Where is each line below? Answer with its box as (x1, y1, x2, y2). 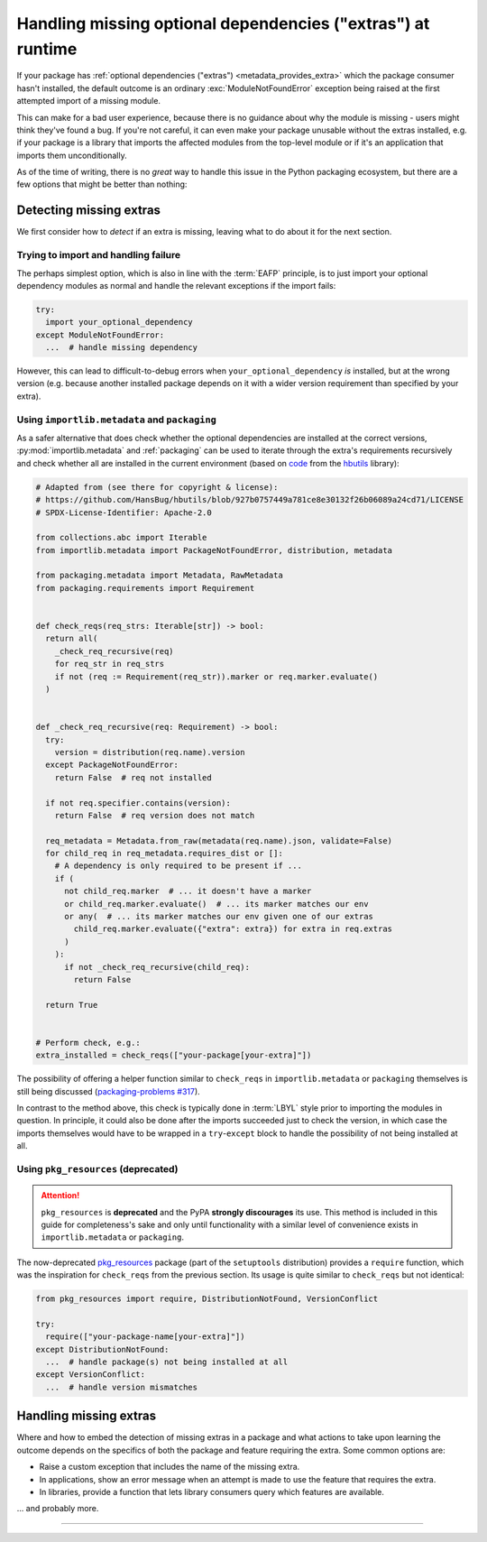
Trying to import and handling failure (16, 249, 180, 262)
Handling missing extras (16, 1408, 157, 1424)
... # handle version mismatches (45, 1381, 198, 1392)
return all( (45, 633, 98, 644)
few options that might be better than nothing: (16, 179, 188, 189)
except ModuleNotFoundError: (35, 329, 165, 340)
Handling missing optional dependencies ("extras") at (16, 14, 430, 33)
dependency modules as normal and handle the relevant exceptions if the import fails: (16, 280, 336, 291)
